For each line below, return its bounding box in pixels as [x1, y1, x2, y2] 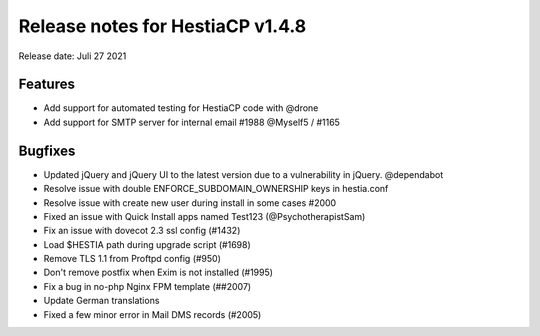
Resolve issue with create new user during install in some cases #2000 [43, 196, 337, 209]
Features [18, 76, 75, 93]
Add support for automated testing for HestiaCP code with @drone [43, 102, 319, 114]
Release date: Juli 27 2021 [18, 50, 127, 62]
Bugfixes [18, 142, 76, 159]
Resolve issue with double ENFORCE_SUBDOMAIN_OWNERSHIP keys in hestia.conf [43, 183, 389, 195]
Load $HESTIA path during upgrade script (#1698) [43, 238, 252, 250]
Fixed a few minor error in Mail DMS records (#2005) [43, 308, 262, 320]
